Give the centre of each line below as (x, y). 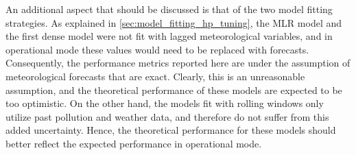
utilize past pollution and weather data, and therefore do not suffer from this (167, 116)
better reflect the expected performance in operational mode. (134, 143)
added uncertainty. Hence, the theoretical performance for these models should (171, 130)
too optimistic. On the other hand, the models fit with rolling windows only (165, 103)
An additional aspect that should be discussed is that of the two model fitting (169, 9)
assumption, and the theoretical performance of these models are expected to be (174, 90)
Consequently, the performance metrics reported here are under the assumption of (178, 63)
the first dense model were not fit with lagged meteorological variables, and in (169, 36)
